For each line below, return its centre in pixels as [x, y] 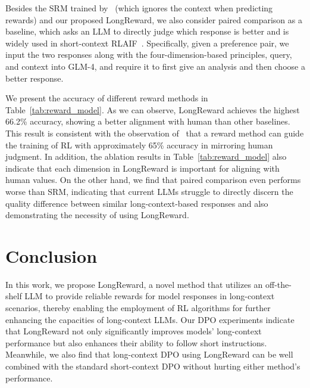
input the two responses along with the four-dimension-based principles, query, [149, 55]
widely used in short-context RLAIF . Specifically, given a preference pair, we [147, 43]
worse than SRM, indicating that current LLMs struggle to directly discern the [149, 191]
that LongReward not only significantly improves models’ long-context [134, 331]
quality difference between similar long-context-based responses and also [137, 203]
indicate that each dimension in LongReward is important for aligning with [143, 168]
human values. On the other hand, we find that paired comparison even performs [153, 180]
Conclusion [51, 255]
